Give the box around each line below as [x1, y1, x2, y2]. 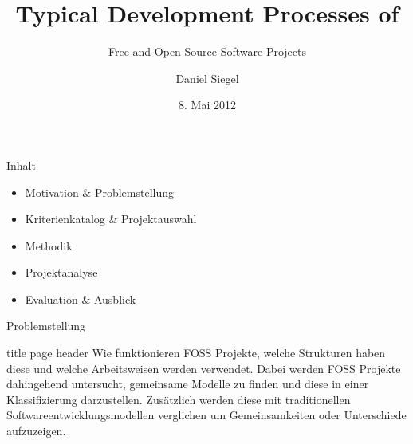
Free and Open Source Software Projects [108, 43, 306, 60]
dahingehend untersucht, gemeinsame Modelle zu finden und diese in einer [6, 375, 369, 392]
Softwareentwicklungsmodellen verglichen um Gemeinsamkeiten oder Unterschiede [6, 407, 407, 423]
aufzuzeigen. [6, 422, 66, 439]
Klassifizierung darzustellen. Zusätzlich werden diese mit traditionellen [6, 391, 351, 407]
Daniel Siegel [175, 69, 239, 86]
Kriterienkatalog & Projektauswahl [25, 210, 197, 227]
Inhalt [6, 156, 36, 173]
